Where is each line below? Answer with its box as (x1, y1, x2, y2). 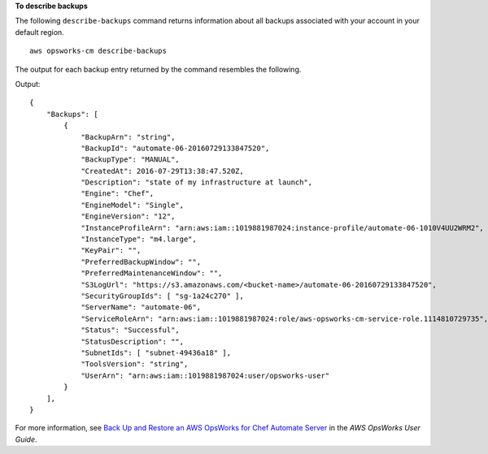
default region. (15, 27, 64, 37)
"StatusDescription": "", (81, 337, 185, 346)
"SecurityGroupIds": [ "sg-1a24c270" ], (81, 291, 244, 301)
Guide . (15, 435, 37, 444)
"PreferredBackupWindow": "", (81, 257, 202, 266)
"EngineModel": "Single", (81, 200, 185, 210)
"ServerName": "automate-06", (81, 303, 202, 312)
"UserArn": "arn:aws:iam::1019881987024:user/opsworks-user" (81, 370, 330, 380)
